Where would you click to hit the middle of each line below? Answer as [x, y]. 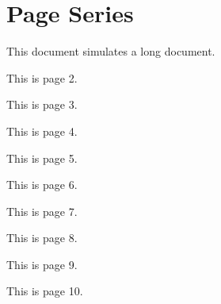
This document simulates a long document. [111, 51]
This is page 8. [42, 238]
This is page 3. [42, 104]
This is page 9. [42, 264]
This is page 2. [42, 77]
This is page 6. [42, 185]
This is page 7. [42, 211]
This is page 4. [42, 131]
